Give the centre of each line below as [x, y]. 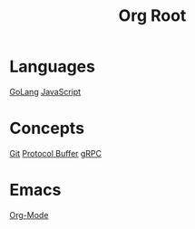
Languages [52, 67]
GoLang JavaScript [45, 91]
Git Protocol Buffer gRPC [56, 153]
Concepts [47, 129]
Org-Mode [29, 215]
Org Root [152, 16]
